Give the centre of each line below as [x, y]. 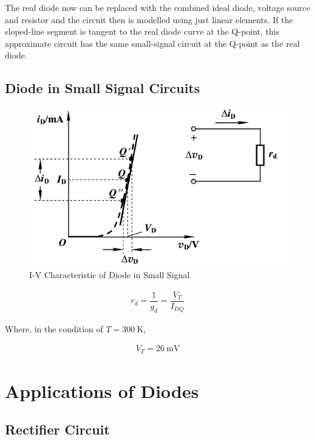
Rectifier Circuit [57, 429]
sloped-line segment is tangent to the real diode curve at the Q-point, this [142, 31]
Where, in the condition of [54, 328]
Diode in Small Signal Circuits [103, 88]
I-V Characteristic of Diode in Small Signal [110, 275]
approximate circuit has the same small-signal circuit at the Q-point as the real [152, 43]
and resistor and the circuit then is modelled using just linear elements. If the [149, 19]
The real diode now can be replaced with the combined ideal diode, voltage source [158, 7]
